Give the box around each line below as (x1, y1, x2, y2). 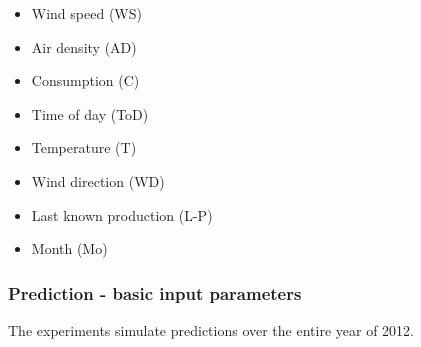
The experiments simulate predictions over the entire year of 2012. (8, 319, 414, 340)
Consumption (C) (31, 70, 140, 91)
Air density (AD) (31, 36, 137, 57)
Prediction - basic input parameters (8, 280, 302, 305)
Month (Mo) (31, 238, 108, 259)
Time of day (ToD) (31, 103, 149, 124)
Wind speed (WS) (31, 3, 142, 23)
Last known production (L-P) (31, 204, 213, 225)
